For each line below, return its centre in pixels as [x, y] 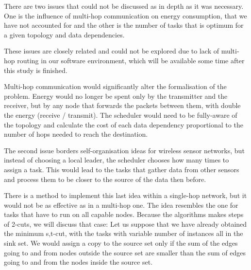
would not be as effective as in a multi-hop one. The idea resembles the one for [121, 205]
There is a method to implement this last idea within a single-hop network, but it [125, 195]
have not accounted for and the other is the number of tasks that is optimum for [124, 25]
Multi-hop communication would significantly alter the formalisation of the [115, 86]
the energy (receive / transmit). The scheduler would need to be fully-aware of [121, 115]
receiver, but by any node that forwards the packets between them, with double [122, 105]
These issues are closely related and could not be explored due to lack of [112, 51]
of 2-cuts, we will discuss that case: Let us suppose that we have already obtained [125, 224]
